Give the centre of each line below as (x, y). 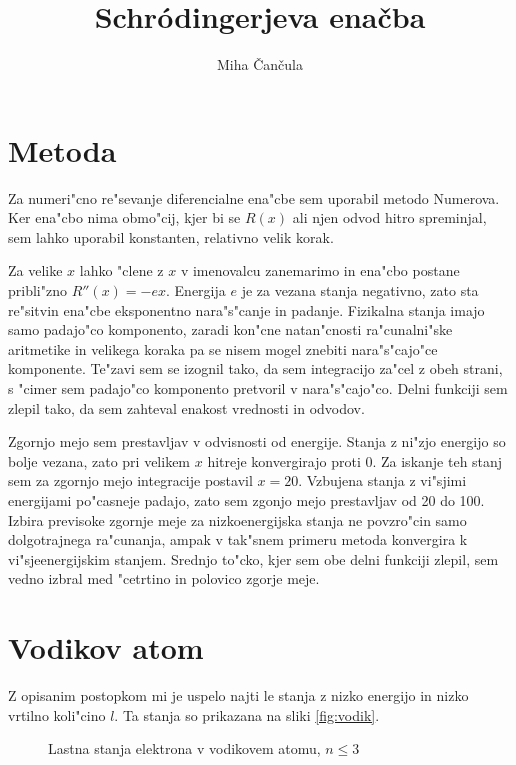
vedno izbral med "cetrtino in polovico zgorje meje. (164, 578)
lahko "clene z (121, 270)
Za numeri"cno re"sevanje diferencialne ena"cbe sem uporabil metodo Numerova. (254, 197)
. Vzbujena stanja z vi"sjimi (382, 480)
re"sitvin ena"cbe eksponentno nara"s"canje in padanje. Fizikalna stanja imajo (246, 309)
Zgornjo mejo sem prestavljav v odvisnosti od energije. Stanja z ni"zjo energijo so (257, 441)
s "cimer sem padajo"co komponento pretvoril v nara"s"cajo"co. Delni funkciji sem (258, 388)
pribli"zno (37, 290)
